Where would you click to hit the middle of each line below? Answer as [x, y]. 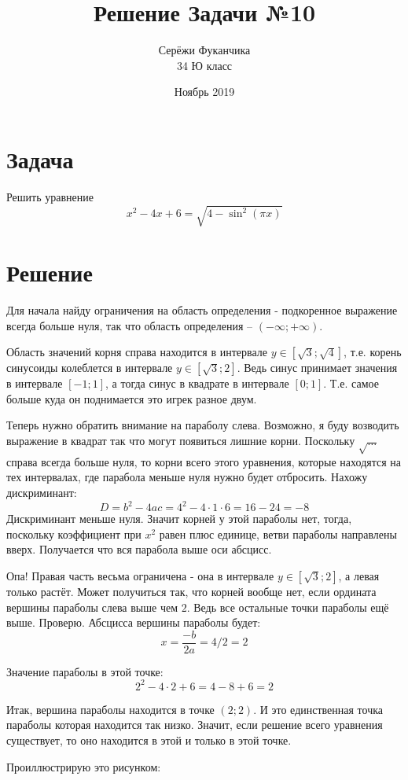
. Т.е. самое [351, 383]
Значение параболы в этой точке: [85, 671]
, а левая [359, 575]
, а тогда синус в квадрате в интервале [197, 383]
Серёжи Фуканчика [204, 50]
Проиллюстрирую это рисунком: [84, 766]
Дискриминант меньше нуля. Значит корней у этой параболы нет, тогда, [179, 519]
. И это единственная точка [318, 709]
